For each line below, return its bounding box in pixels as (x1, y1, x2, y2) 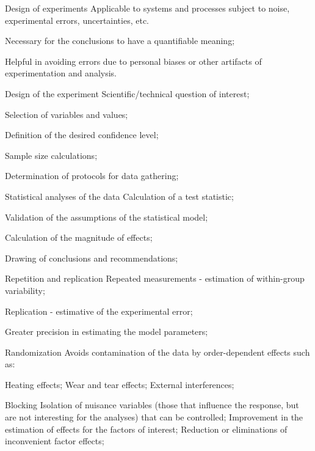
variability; (5, 284, 45, 296)
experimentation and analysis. (5, 67, 117, 79)
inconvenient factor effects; (5, 435, 104, 447)
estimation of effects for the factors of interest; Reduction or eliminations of (5, 422, 288, 435)
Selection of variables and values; (5, 108, 128, 120)
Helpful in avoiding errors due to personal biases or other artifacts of (5, 54, 262, 67)
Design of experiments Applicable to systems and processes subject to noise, (5, 2, 290, 14)
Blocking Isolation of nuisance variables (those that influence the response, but (5, 398, 299, 411)
